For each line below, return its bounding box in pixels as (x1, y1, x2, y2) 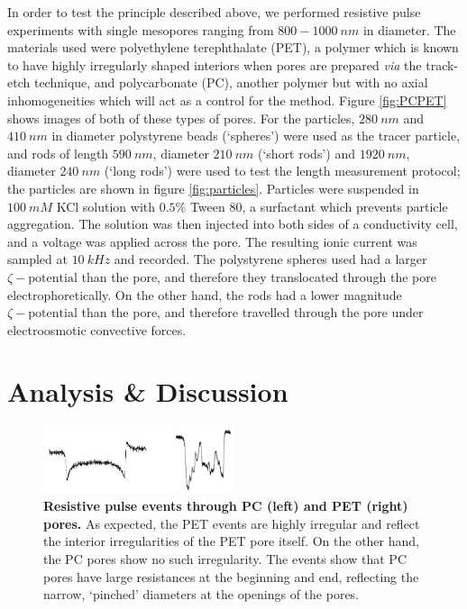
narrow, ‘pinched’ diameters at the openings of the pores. (43, 585, 360, 604)
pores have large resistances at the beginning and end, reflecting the (43, 567, 419, 586)
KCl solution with (56, 196, 156, 215)
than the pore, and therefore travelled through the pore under (81, 303, 424, 322)
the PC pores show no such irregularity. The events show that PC (43, 549, 407, 568)
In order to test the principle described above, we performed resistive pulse (7, 3, 421, 21)
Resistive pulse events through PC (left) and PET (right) (43, 496, 408, 515)
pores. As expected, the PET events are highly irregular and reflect (43, 514, 420, 532)
